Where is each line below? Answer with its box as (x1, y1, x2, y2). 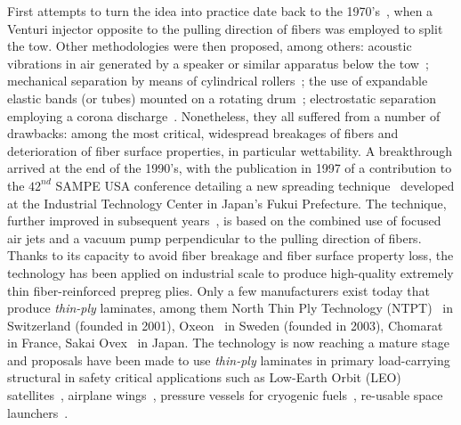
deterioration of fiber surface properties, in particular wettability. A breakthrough (7, 141, 452, 159)
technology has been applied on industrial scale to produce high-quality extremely (7, 263, 454, 282)
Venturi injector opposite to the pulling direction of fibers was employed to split (7, 19, 443, 37)
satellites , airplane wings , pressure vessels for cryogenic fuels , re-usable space (7, 386, 443, 405)
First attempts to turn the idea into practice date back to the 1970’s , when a (7, 2, 433, 20)
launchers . (7, 403, 69, 421)
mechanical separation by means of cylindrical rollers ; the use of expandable (7, 71, 428, 90)
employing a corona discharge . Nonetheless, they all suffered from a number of (7, 106, 441, 125)
